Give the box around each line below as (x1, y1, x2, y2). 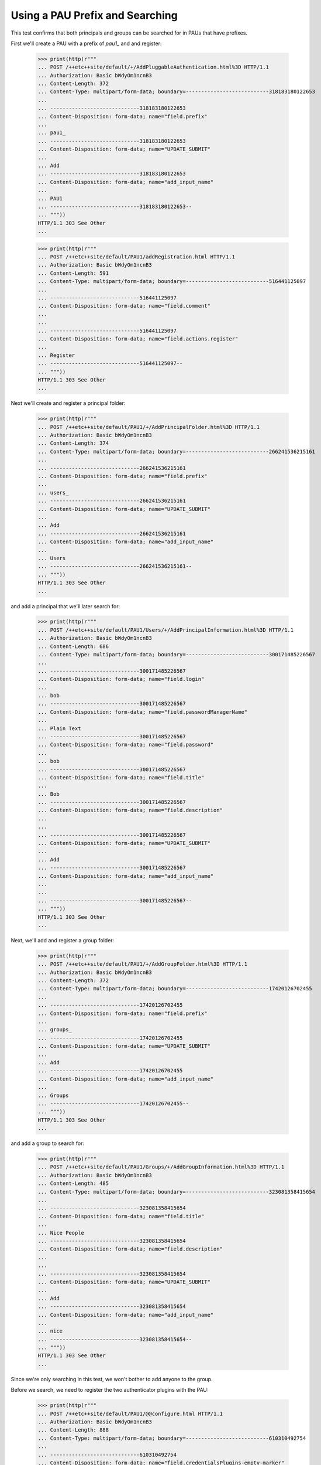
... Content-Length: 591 (37, 270, 109, 277)
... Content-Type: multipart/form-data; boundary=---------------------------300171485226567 (37, 651, 316, 658)
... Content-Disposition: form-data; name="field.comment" (37, 302, 210, 309)
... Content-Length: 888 (37, 1427, 109, 1433)
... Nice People (37, 1229, 85, 1236)
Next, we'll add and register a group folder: (11, 936, 115, 943)
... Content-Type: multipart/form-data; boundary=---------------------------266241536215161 (37, 448, 316, 455)
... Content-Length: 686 (37, 643, 109, 650)
